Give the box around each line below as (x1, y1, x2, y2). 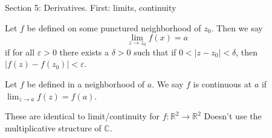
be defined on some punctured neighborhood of (27, 21, 201, 34)
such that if (134, 45, 176, 58)
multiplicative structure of (5, 121, 102, 134)
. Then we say (211, 21, 263, 34)
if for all (5, 45, 35, 58)
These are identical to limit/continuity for (5, 110, 160, 122)
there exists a (59, 45, 109, 58)
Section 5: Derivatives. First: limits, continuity (5, 1, 176, 13)
